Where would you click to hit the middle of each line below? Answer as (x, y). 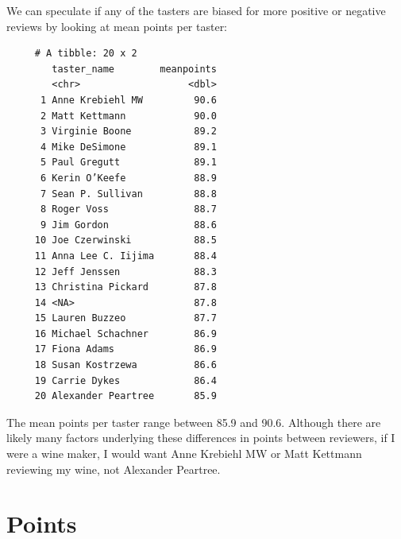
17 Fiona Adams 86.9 (125, 349)
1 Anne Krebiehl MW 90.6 (128, 100)
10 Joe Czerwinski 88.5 (125, 240)
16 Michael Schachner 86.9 (125, 333)
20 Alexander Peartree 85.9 (125, 396)
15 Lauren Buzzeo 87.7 (125, 318)
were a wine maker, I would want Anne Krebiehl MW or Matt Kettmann (184, 454)
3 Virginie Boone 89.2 (128, 132)
